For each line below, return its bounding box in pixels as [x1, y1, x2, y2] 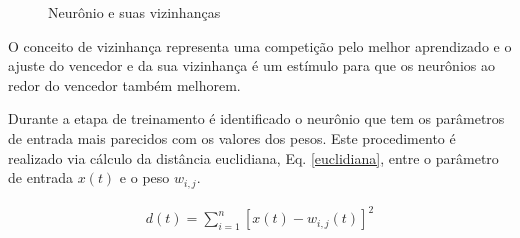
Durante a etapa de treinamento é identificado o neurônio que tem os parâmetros [8, 108, 505, 129]
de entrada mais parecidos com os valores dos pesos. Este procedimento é [8, 127, 456, 148]
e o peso [119, 167, 170, 188]
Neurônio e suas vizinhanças [48, 2, 221, 22]
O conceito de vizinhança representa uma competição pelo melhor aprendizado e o [8, 35, 512, 56]
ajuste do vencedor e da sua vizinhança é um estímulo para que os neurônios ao [8, 55, 495, 76]
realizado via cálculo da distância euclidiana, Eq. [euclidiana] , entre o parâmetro [8, 147, 499, 168]
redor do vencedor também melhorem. [8, 74, 241, 95]
